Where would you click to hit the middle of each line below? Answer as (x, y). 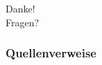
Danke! (20, 8)
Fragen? (23, 22)
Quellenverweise (51, 53)
